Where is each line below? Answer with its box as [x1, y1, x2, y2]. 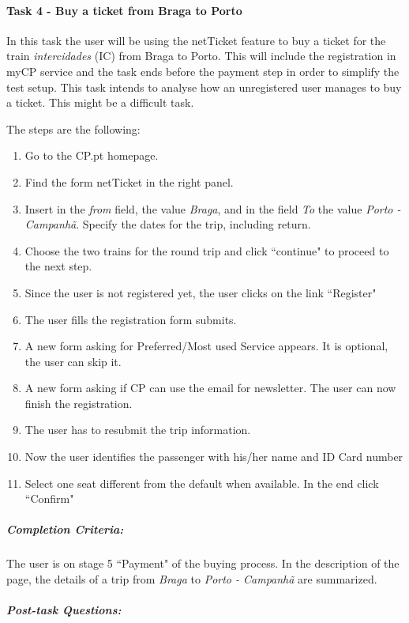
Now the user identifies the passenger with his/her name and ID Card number [24, 448, 403, 465]
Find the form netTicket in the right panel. [24, 173, 234, 190]
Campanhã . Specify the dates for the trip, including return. [24, 216, 311, 232]
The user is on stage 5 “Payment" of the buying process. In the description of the [6, 555, 400, 572]
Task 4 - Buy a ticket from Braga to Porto [6, 2, 242, 18]
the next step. [24, 258, 92, 274]
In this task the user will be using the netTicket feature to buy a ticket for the [6, 32, 386, 48]
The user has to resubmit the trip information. [24, 421, 251, 438]
